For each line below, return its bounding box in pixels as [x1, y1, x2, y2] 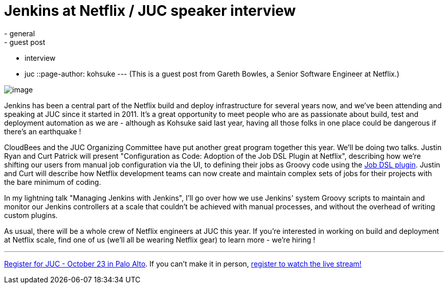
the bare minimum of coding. [4, 177, 101, 186]
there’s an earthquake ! [4, 127, 81, 136]
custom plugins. [4, 210, 58, 220]
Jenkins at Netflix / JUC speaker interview [4, 2, 296, 19]
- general [4, 29, 35, 38]
